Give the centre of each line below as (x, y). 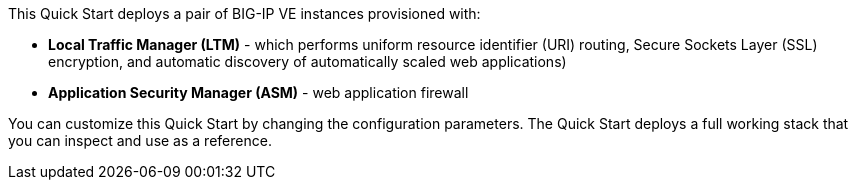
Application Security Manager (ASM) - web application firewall (258, 92)
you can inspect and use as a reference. (140, 140)
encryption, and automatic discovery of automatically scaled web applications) (307, 61)
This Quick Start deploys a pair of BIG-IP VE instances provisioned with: (244, 13)
